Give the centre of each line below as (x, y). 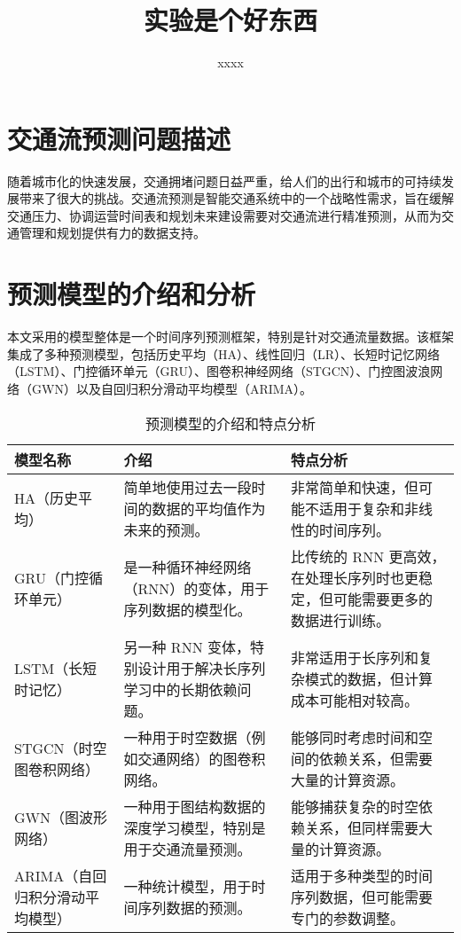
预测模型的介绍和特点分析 (230, 423)
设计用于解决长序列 (202, 668)
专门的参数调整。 (348, 918)
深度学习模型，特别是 (195, 827)
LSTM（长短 (56, 668)
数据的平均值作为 (209, 508)
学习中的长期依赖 (180, 689)
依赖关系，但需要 (376, 758)
